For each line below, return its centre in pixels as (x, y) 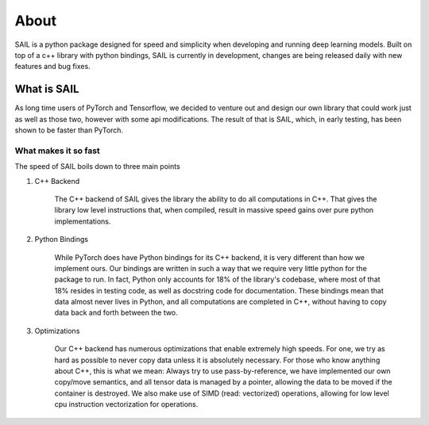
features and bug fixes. (52, 67)
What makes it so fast (58, 151)
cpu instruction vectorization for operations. (126, 404)
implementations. (83, 221)
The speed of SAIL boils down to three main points (97, 167)
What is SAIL (47, 89)
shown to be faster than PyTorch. (69, 130)
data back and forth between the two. (116, 312)
